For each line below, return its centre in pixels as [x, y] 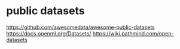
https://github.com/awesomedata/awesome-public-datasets [81, 27]
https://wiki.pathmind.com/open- [133, 33]
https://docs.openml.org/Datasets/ [49, 33]
